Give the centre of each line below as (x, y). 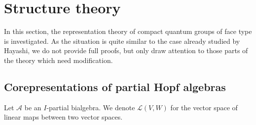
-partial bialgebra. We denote (91, 107)
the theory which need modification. (58, 60)
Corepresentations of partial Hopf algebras (115, 86)
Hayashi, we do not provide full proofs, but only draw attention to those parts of (126, 50)
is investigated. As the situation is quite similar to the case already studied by (122, 41)
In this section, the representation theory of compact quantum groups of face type (128, 31)
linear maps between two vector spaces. (63, 117)
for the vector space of (204, 107)
